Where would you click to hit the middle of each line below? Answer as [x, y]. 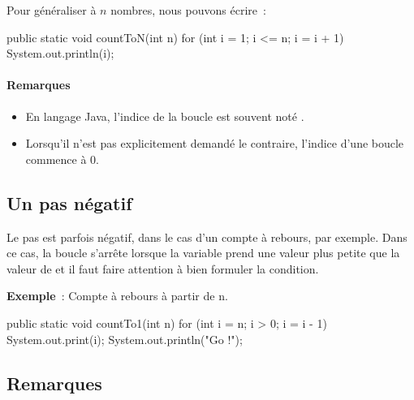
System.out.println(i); [60, 53]
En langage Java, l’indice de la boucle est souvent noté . [165, 116]
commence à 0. [62, 159]
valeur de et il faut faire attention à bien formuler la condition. [163, 268]
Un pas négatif [69, 202]
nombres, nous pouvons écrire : [188, 10]
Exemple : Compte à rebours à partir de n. [117, 296]
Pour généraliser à [52, 10]
